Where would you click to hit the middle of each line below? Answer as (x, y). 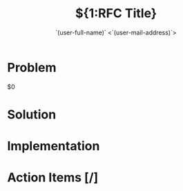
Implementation (54, 146)
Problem (32, 67)
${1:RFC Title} (116, 13)
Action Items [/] (53, 178)
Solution (32, 114)
